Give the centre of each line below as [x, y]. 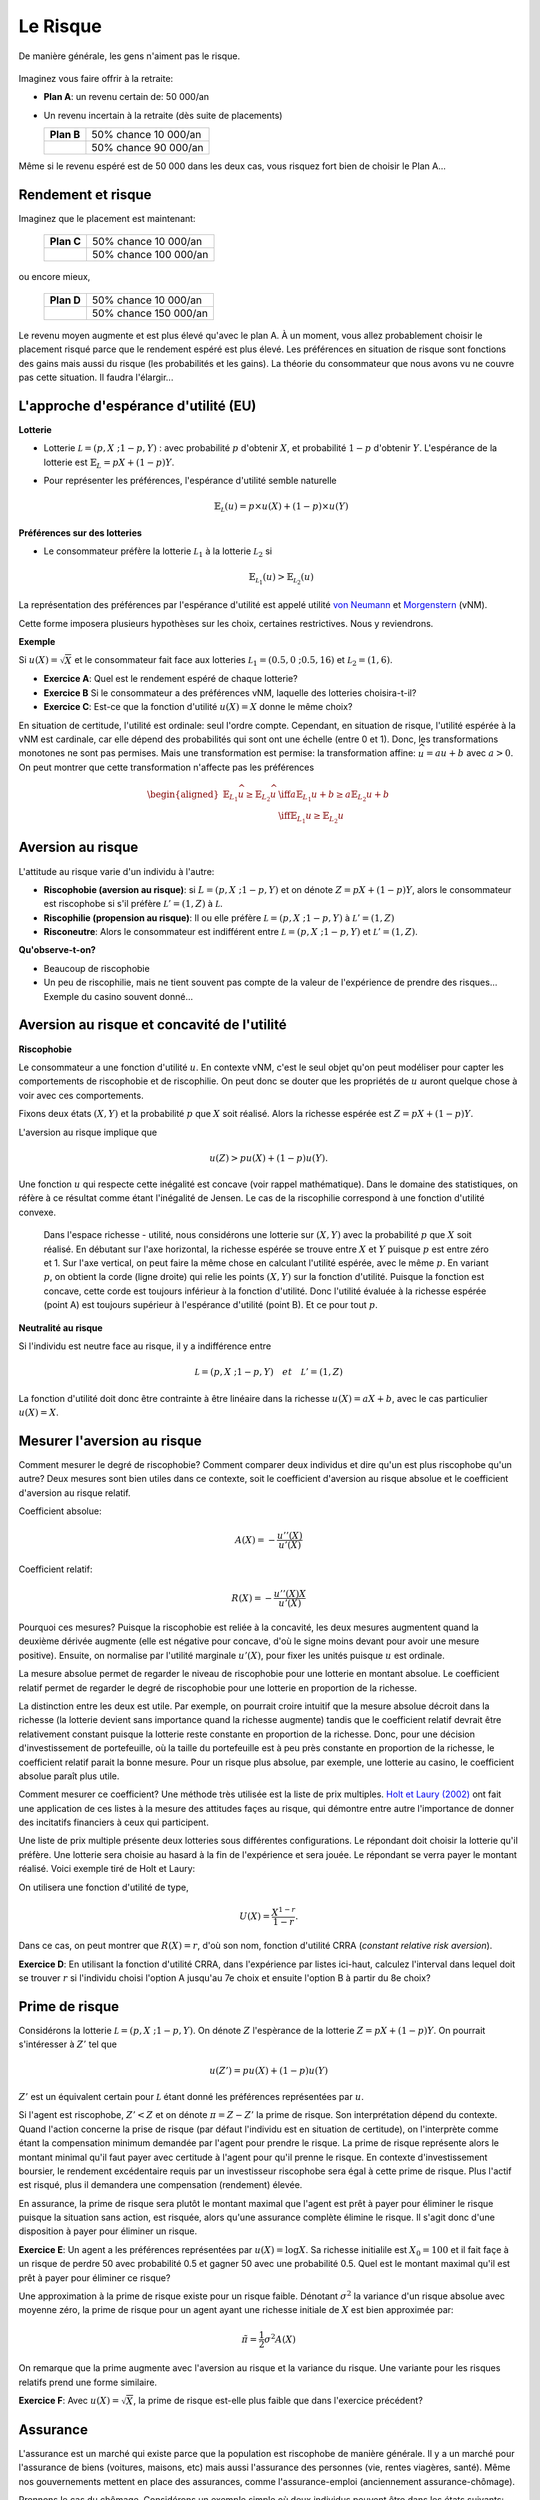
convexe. [37, 1212]
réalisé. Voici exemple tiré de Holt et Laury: [107, 1869]
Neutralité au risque [61, 1327]
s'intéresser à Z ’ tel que [67, 2044]
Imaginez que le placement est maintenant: [107, 219]
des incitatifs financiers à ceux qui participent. [113, 1822]
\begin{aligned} [183, 794]
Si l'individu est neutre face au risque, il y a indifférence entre [145, 1346]
